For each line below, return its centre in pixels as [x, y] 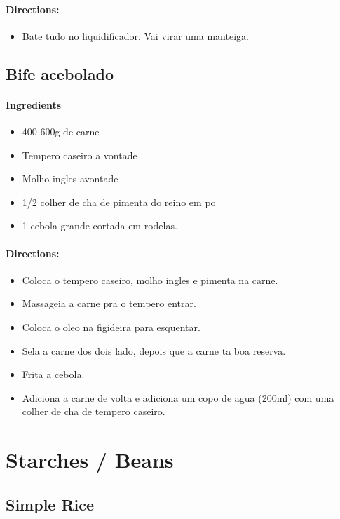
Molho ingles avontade [70, 178]
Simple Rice [50, 504]
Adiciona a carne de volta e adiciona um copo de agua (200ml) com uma [178, 397]
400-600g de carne [61, 131]
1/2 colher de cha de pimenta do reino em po [119, 202]
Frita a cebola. [53, 374]
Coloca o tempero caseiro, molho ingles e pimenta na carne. [150, 279]
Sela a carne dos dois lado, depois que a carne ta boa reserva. [154, 350]
